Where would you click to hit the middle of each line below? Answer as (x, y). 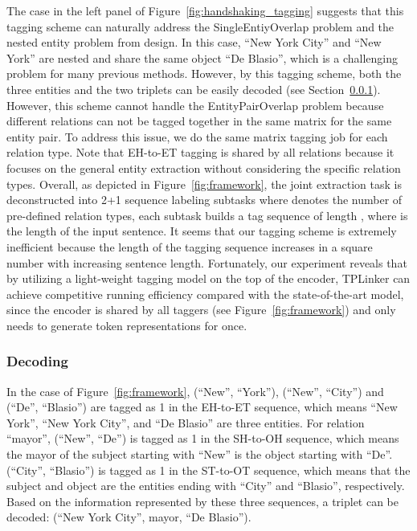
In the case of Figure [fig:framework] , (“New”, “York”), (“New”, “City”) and (195, 391)
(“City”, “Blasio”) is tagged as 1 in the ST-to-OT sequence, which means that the (208, 470)
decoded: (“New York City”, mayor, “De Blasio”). (129, 517)
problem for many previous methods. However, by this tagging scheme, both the (204, 74)
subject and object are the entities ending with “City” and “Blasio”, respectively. (206, 486)
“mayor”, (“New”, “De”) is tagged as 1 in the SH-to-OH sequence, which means (203, 438)
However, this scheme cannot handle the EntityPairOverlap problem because (195, 105)
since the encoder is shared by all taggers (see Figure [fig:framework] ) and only (201, 310)
